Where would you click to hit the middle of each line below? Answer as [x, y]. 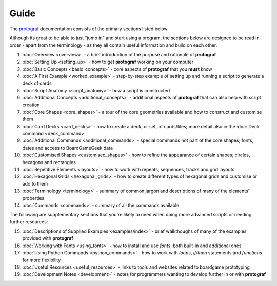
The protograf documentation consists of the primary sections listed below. [89, 29]
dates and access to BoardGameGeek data [67, 148]
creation [31, 105]
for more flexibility [42, 260]
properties [33, 198]
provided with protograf [48, 238]
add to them [35, 183]
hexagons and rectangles [49, 162]
